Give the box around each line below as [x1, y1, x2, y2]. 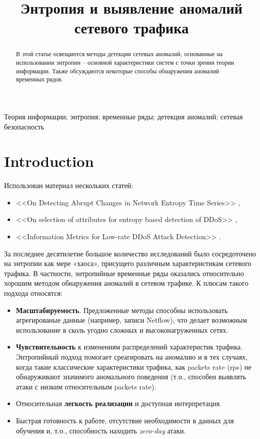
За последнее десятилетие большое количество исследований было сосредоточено [4, 248, 256, 258]
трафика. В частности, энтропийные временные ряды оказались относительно [4, 268, 244, 278]
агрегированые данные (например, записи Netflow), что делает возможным [16, 315, 247, 325]
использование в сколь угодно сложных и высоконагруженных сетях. [16, 324, 229, 335]
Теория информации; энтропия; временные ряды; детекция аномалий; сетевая [4, 111, 243, 121]
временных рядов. [16, 75, 63, 83]
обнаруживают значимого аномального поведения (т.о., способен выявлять [16, 371, 246, 382]
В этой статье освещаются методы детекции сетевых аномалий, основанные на [16, 50, 223, 58]
